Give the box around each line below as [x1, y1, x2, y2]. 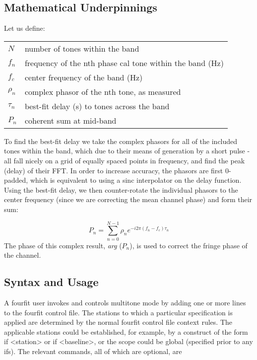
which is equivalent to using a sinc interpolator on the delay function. [30, 175, 242, 185]
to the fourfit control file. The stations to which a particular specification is [4, 307, 233, 317]
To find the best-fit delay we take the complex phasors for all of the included [4, 136, 238, 146]
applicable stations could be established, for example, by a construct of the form [4, 326, 248, 337]
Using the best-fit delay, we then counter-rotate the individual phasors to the [4, 184, 238, 195]
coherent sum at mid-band [24, 114, 117, 126]
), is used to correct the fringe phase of [129, 240, 248, 250]
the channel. [4, 250, 41, 260]
